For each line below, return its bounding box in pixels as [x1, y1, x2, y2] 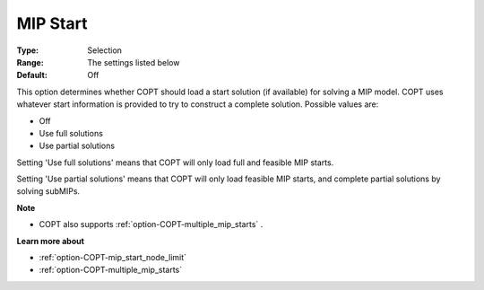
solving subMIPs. [16, 186, 81, 197]
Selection [87, 45, 123, 56]
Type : [16, 45, 39, 56]
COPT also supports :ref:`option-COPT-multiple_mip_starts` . [39, 219, 264, 230]
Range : [16, 57, 44, 67]
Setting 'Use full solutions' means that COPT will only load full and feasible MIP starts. [16, 157, 334, 168]
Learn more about [16, 235, 85, 246]
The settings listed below [87, 57, 180, 67]
